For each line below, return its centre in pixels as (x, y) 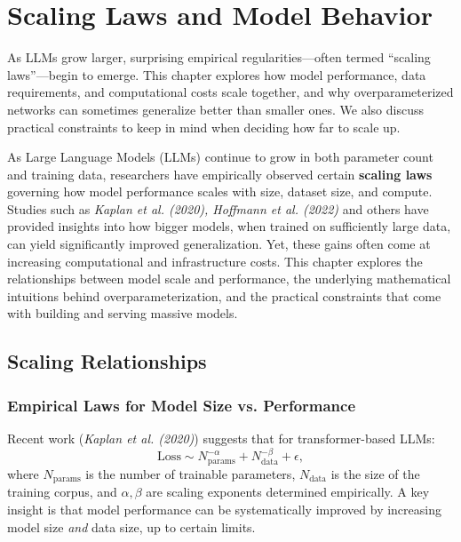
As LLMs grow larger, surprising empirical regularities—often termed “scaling (219, 57)
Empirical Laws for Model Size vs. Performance (182, 405)
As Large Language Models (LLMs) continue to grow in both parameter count (220, 157)
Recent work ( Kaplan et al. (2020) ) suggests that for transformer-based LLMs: (221, 438)
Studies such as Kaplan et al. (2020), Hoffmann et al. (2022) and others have (218, 208)
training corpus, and (62, 492)
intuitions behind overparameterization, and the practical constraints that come (224, 295)
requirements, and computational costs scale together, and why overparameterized (230, 92)
